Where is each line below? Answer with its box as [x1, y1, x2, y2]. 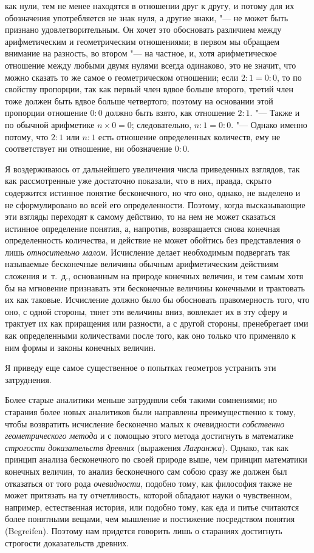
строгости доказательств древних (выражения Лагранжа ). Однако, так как [5, 441, 289, 453]
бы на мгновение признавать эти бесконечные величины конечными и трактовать [5, 281, 305, 294]
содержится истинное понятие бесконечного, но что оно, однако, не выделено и [5, 186, 301, 198]
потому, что [5, 130, 49, 143]
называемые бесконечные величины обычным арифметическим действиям [5, 257, 279, 270]
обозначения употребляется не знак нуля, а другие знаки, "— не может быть [5, 11, 288, 24]
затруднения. [5, 373, 52, 385]
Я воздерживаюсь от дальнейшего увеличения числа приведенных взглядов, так [5, 162, 300, 175]
